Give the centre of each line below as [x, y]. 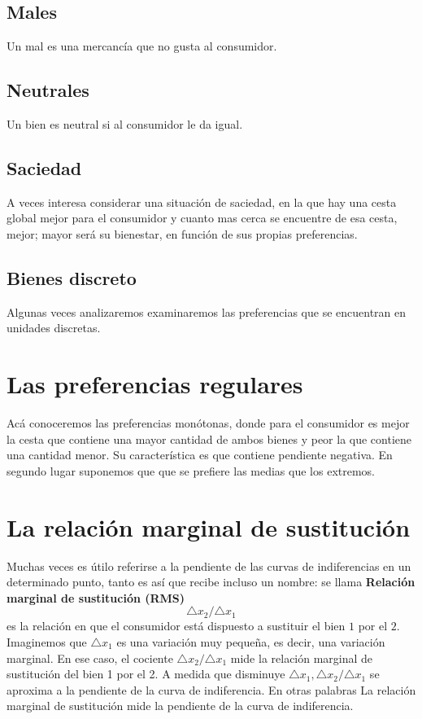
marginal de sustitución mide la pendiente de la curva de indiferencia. [180, 706]
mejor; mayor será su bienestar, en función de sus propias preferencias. [182, 233]
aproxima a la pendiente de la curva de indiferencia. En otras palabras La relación [211, 689]
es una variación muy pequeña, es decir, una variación [251, 641]
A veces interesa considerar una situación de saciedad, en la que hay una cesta [202, 202]
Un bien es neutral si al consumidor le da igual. [125, 124]
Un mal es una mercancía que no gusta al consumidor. [142, 46]
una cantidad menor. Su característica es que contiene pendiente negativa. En [200, 455]
